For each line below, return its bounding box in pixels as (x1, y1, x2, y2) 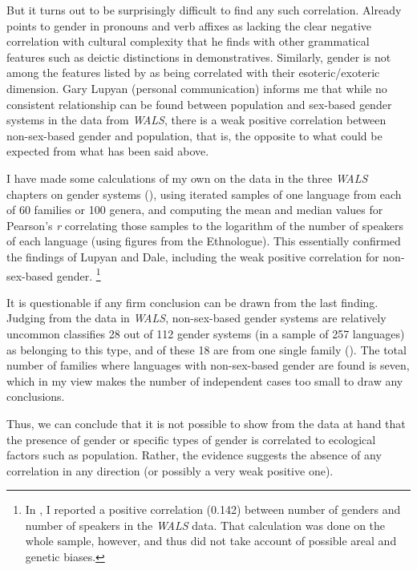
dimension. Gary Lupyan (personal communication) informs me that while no (6, 79, 387, 96)
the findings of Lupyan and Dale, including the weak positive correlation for (6, 248, 379, 265)
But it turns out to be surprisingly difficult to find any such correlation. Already (6, 2, 402, 18)
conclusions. (6, 388, 65, 405)
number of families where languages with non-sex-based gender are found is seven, (6, 357, 410, 374)
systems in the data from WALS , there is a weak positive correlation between (6, 111, 387, 128)
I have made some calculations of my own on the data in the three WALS (6, 169, 368, 186)
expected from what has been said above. (6, 143, 209, 160)
